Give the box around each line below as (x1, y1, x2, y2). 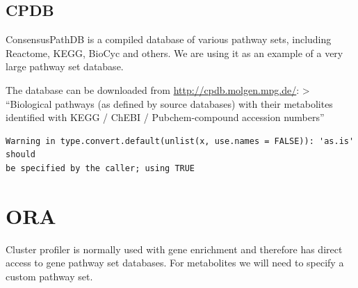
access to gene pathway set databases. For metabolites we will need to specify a (6, 255, 344, 270)
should (6, 150, 35, 160)
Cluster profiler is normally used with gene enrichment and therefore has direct (6, 241, 343, 256)
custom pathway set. (6, 269, 93, 283)
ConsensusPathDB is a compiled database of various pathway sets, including (6, 32, 332, 47)
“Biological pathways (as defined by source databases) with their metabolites (6, 96, 333, 111)
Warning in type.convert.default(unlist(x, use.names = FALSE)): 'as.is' (6, 136, 355, 146)
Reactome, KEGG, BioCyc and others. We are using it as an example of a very (6, 45, 343, 60)
